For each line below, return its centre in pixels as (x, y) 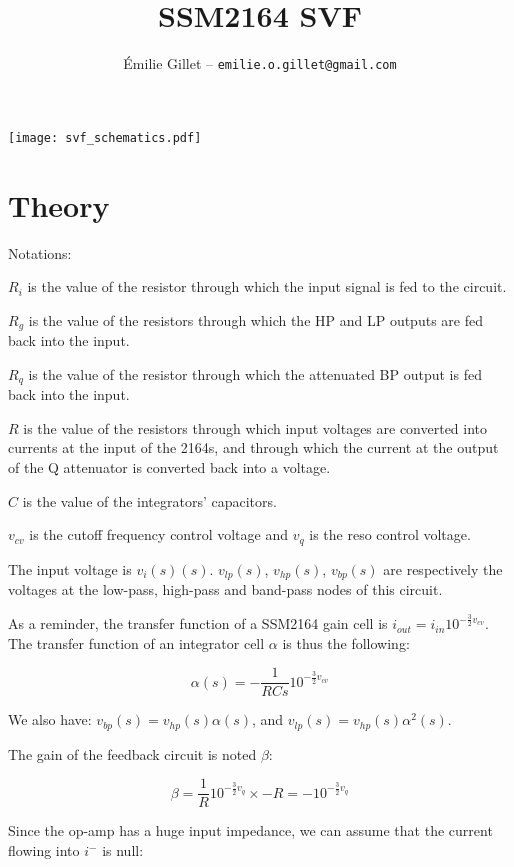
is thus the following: (346, 642)
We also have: (50, 719)
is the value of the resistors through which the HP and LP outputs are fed (255, 319)
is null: (123, 850)
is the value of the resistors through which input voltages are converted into (255, 427)
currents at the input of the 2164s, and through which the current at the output (253, 447)
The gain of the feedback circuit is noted (132, 753)
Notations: (40, 252)
